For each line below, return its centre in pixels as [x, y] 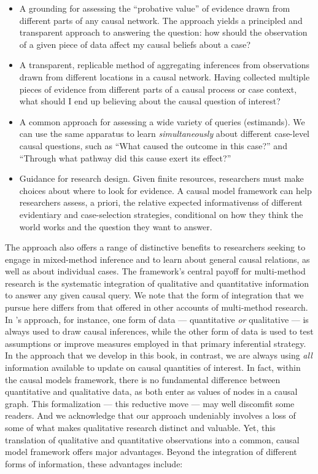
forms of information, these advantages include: [94, 463]
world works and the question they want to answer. [116, 226]
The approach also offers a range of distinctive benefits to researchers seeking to [155, 247]
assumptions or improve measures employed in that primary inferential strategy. [156, 343]
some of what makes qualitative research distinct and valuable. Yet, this [140, 427]
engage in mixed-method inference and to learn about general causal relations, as [157, 259]
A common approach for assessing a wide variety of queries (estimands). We [162, 121]
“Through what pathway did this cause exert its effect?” [125, 157]
